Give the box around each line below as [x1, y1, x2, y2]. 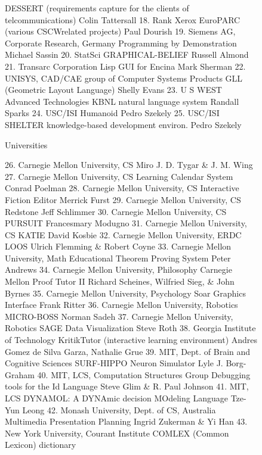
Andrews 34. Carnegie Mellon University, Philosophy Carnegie [5, 263, 232, 276]
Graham [5, 368, 35, 381]
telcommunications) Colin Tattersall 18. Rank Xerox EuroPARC [5, 13, 241, 26]
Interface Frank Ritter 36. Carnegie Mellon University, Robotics [5, 298, 238, 311]
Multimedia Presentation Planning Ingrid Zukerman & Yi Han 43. [5, 415, 248, 428]
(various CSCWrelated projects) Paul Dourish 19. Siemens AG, [5, 25, 236, 38]
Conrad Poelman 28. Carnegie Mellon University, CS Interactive [5, 182, 239, 194]
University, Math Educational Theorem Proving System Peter [5, 251, 231, 264]
